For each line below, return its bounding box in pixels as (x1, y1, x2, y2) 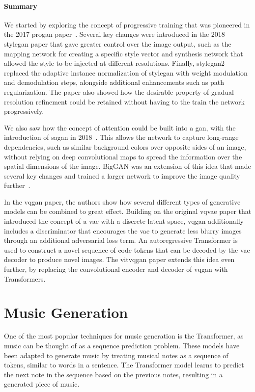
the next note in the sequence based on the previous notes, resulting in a (4, 369, 223, 379)
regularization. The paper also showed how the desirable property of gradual (4, 86, 234, 97)
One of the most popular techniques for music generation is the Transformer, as (4, 331, 244, 341)
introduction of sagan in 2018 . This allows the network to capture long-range (4, 132, 239, 142)
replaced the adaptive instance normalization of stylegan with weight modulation (4, 67, 248, 78)
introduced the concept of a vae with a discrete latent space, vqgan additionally (4, 216, 244, 226)
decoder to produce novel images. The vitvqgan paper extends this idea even (4, 254, 235, 264)
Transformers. (4, 273, 46, 284)
